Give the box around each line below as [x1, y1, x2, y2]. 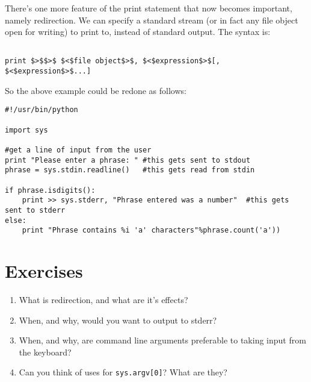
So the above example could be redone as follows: [5, 84, 186, 96]
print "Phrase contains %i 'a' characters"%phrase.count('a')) [22, 226, 281, 235]
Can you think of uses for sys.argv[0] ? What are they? [19, 366, 227, 378]
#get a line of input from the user [5, 145, 152, 154]
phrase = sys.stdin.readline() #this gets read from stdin [5, 166, 255, 175]
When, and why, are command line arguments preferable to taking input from [19, 334, 306, 346]
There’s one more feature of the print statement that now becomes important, [5, 2, 292, 14]
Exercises [5, 258, 83, 283]
